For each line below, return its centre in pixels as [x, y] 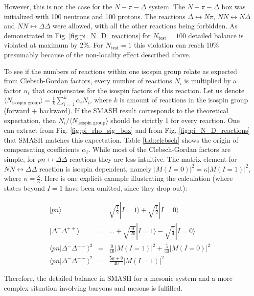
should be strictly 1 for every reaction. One [175, 120]
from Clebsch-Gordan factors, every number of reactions [88, 81]
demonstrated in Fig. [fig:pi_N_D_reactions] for [77, 35]
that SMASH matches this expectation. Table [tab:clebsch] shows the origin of [121, 139]
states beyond [24, 187]
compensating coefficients [42, 149]
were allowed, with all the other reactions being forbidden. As [145, 26]
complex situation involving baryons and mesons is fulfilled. [93, 287]
